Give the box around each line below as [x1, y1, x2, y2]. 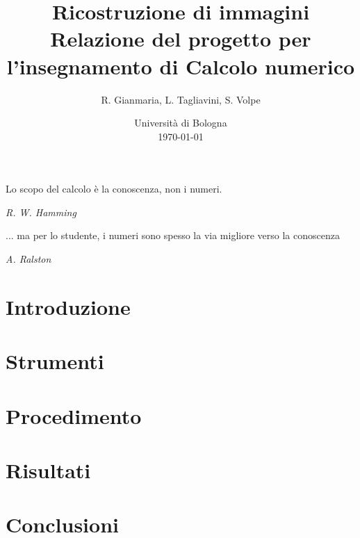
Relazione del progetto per [50, 24, 311, 53]
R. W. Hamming [6, 204, 76, 219]
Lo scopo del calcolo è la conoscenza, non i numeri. [6, 181, 222, 196]
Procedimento [6, 401, 142, 430]
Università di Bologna [134, 115, 227, 130]
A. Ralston [6, 252, 51, 266]
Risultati [6, 455, 91, 484]
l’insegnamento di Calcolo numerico [6, 51, 355, 80]
